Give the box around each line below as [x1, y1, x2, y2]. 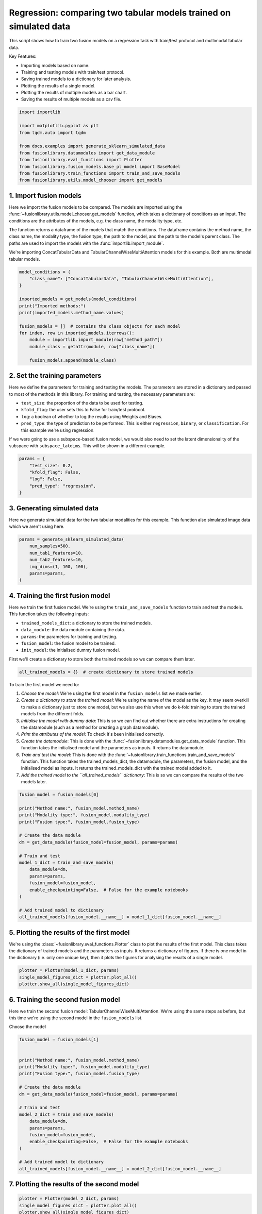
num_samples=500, [29, 543, 71, 549]
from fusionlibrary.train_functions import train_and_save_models [19, 170, 180, 176]
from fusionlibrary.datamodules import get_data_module [19, 150, 155, 155]
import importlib [19, 109, 61, 115]
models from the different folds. [21, 711, 84, 717]
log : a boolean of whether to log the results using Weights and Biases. [21, 413, 163, 420]
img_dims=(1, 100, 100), [29, 564, 89, 569]
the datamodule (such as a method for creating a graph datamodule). [21, 724, 160, 730]
